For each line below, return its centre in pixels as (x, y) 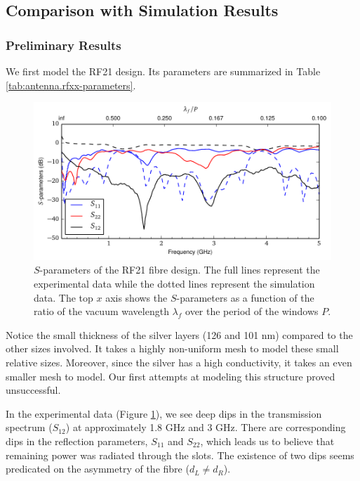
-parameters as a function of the (245, 297)
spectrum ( (29, 427)
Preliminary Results (64, 45)
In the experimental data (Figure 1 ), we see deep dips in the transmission (164, 413)
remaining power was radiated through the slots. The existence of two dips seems (180, 455)
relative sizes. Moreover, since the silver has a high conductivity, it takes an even (179, 362)
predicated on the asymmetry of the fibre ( (98, 469)
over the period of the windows (252, 311)
